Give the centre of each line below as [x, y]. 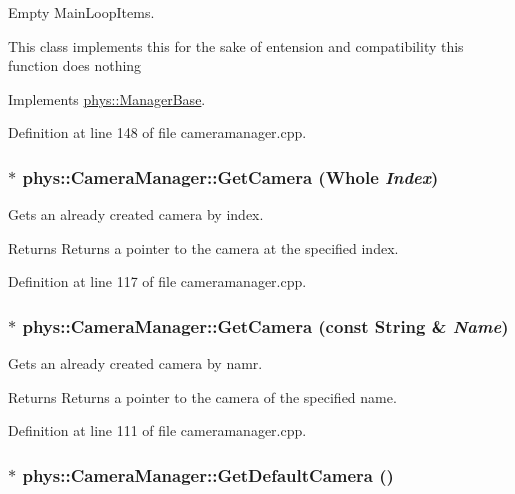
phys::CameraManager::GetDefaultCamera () [208, 474]
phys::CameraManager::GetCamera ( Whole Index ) [230, 176]
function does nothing [75, 65]
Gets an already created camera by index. [136, 214]
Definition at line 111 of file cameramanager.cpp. [157, 430]
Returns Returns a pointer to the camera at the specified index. [203, 247]
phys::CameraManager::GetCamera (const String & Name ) [265, 325]
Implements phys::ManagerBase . [107, 98]
